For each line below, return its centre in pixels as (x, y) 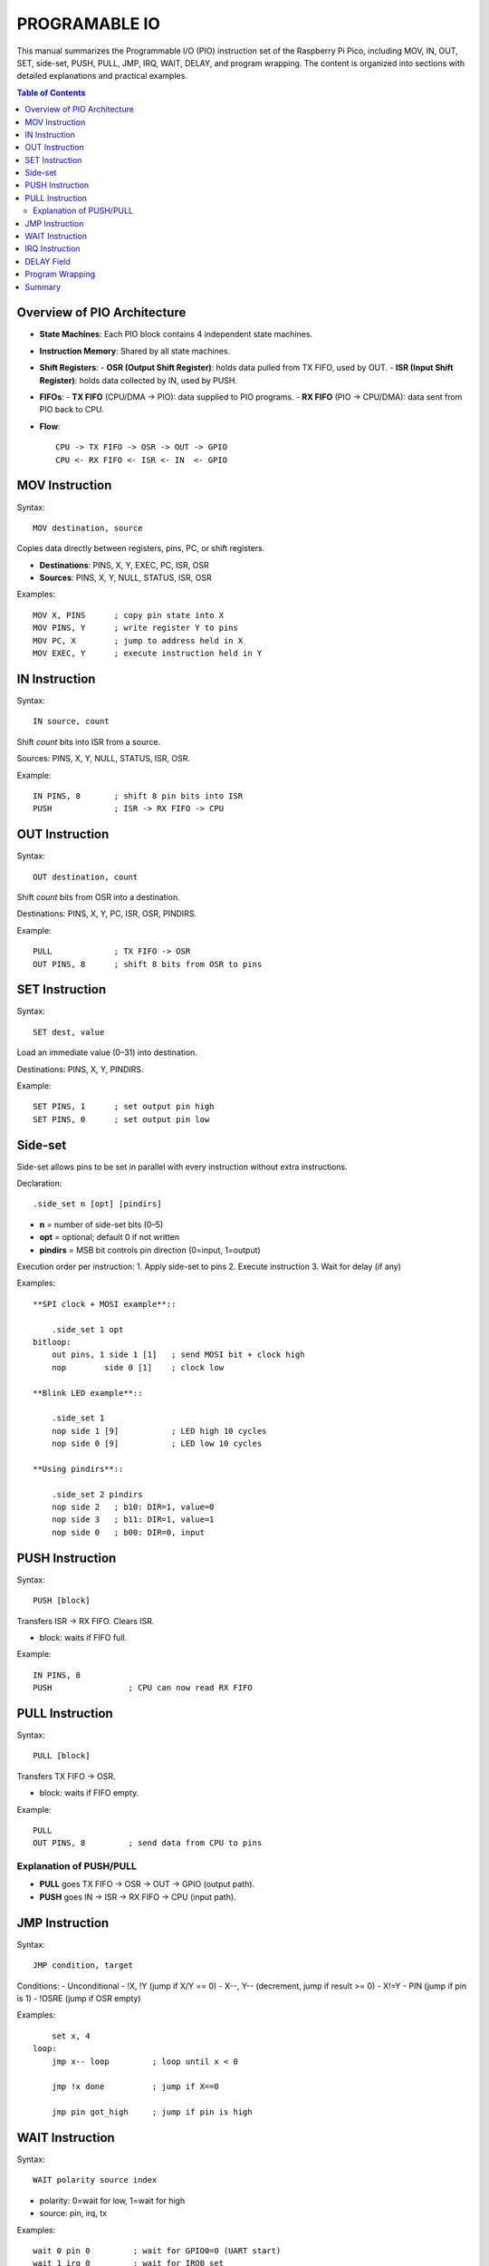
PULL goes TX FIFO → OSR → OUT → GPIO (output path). (147, 1884)
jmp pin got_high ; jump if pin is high (152, 2112)
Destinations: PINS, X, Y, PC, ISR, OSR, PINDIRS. (107, 914)
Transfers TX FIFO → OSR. (67, 1776)
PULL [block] (62, 1756)
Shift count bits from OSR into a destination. (98, 896)
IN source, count (71, 721)
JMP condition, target (83, 1966)
